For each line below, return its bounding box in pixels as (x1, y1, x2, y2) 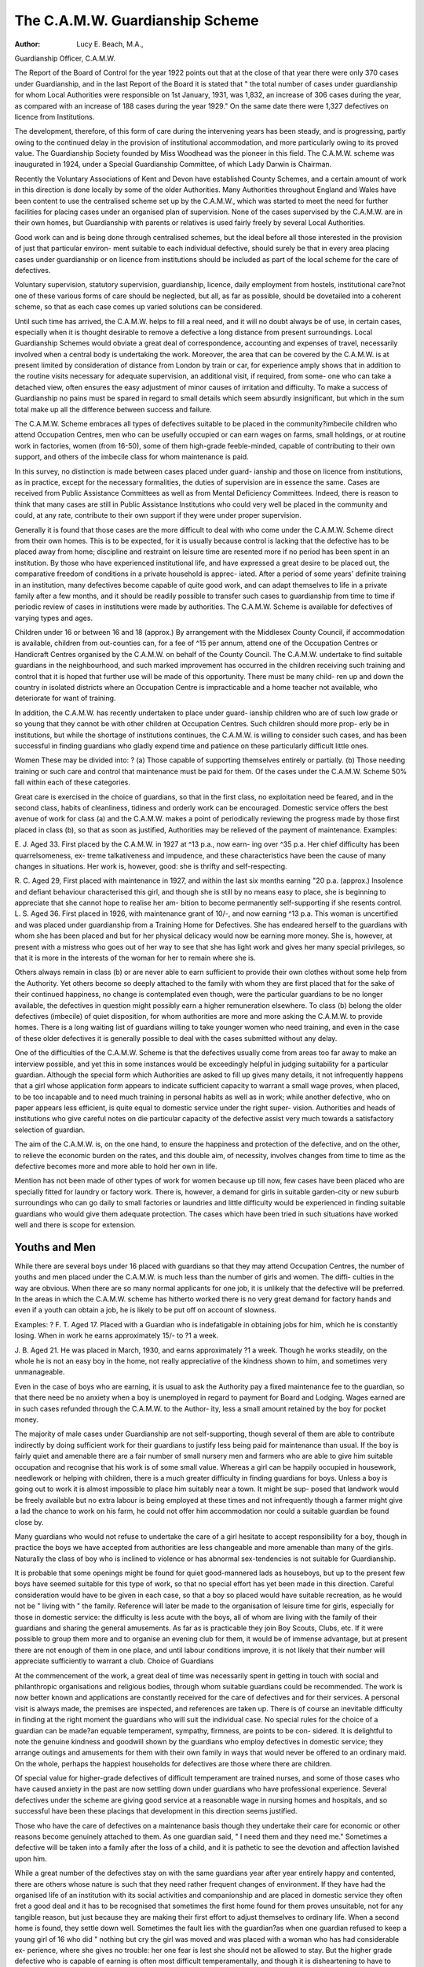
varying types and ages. (14, 613, 93, 622)
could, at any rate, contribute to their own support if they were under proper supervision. (14, 511, 302, 520)
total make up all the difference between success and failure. (14, 404, 212, 414)
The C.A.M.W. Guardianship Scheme (14, 12, 259, 29)
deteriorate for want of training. (14, 693, 116, 703)
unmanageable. (14, 1367, 65, 1377)
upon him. (14, 1854, 47, 1863)
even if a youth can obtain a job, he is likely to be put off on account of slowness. (14, 1305, 277, 1315)
